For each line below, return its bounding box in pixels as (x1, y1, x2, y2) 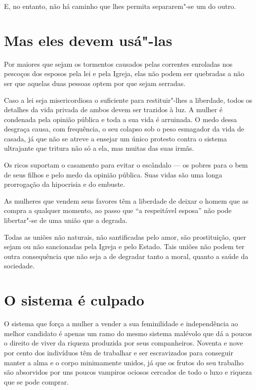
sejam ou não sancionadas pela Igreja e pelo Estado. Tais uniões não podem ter (4, 241, 245, 252)
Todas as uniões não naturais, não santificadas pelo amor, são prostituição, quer (4, 231, 247, 242)
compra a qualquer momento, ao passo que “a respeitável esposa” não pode (4, 205, 232, 216)
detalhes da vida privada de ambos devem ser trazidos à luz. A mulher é (4, 104, 223, 115)
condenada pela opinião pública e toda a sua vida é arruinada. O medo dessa (4, 114, 237, 124)
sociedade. (4, 260, 35, 271)
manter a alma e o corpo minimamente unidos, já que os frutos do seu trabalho (4, 357, 244, 367)
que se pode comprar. (4, 376, 69, 387)
